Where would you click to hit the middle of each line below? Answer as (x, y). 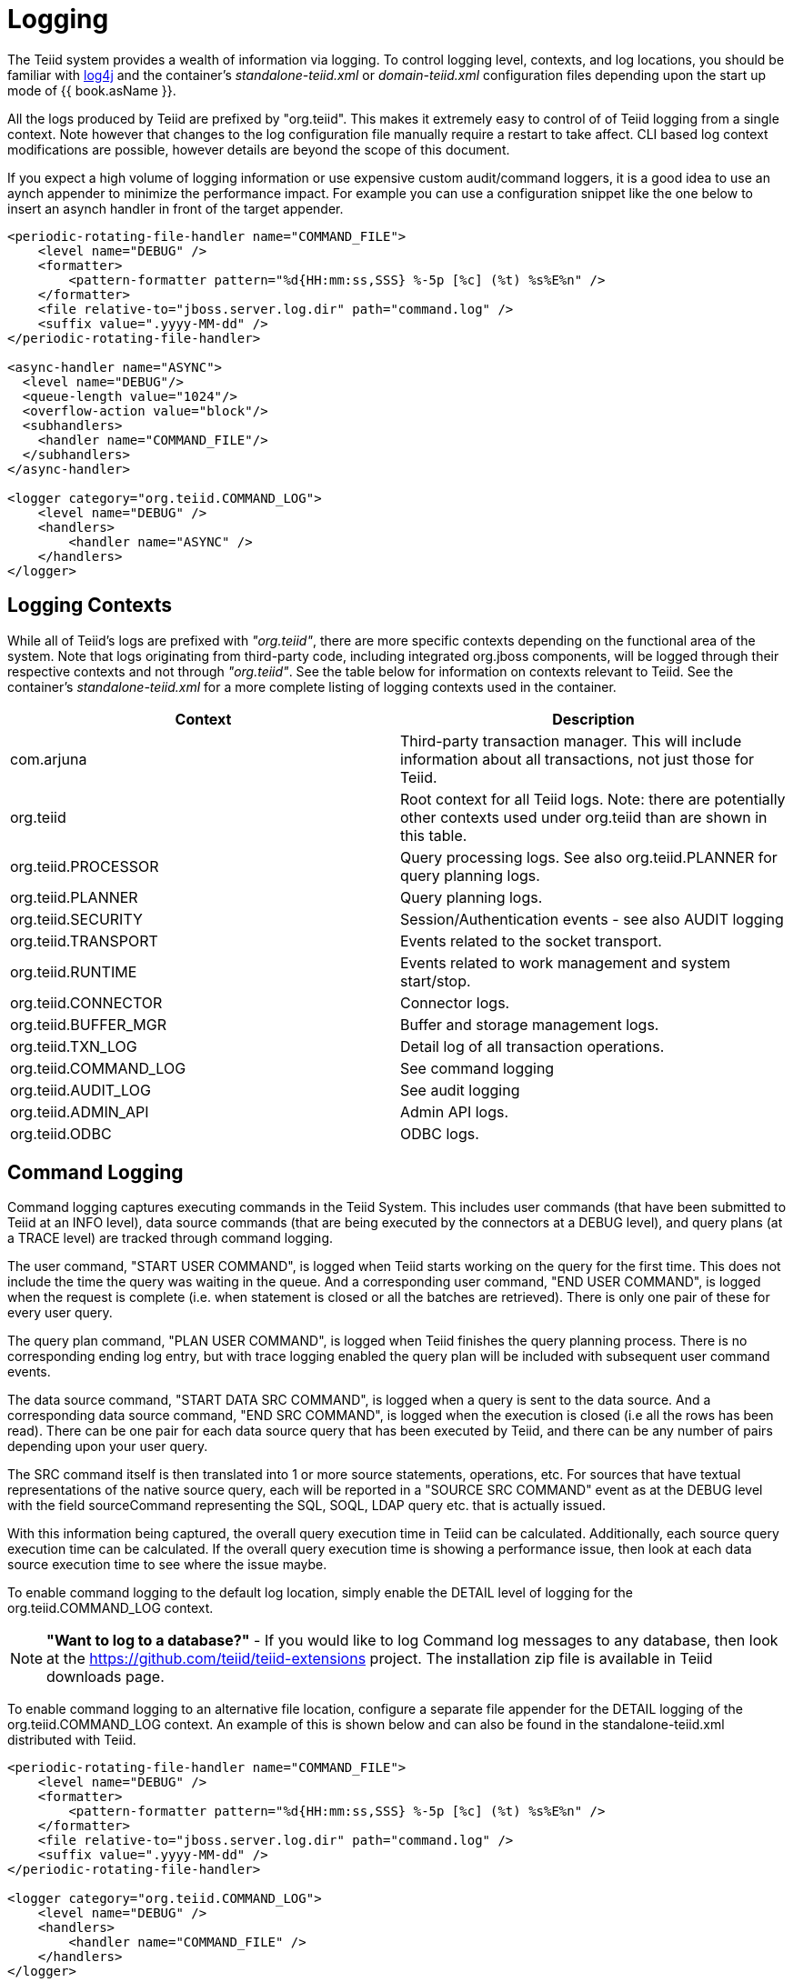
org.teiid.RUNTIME (74, 971)
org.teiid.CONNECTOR (86, 1002)
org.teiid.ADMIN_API (80, 1111)
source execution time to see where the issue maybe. (167, 1565)
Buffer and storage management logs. (530, 1024)
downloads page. (105, 1677)
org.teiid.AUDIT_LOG (80, 1090)
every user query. (60, 1313)
